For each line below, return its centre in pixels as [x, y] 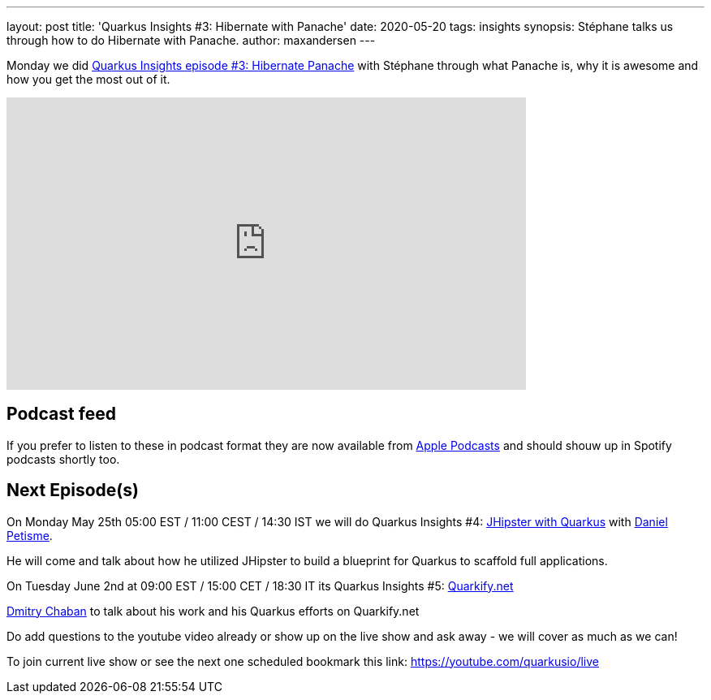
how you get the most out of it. [88, 79]
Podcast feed [61, 414]
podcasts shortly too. [63, 459]
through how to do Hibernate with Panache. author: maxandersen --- [191, 40]
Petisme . [30, 535]
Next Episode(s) [73, 490]
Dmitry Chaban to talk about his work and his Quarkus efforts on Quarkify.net [213, 611]
